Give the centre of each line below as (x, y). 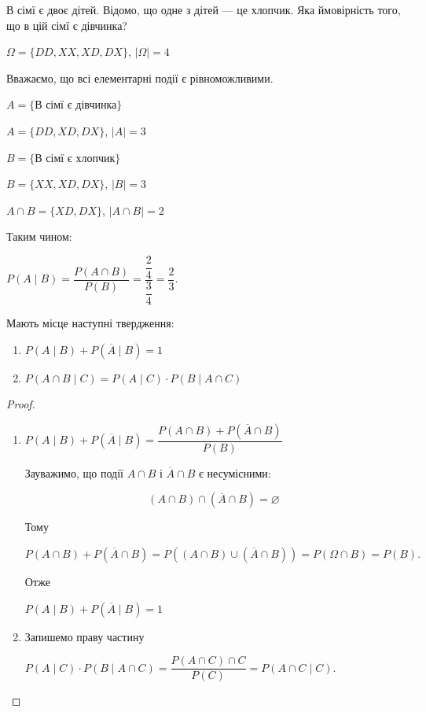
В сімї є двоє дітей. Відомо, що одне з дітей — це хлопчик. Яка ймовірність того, (204, 9)
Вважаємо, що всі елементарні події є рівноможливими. (140, 77)
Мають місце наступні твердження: (90, 322)
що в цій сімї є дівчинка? (67, 25)
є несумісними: (235, 472)
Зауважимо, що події (74, 472)
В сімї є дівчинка (76, 104)
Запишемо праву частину (84, 636)
